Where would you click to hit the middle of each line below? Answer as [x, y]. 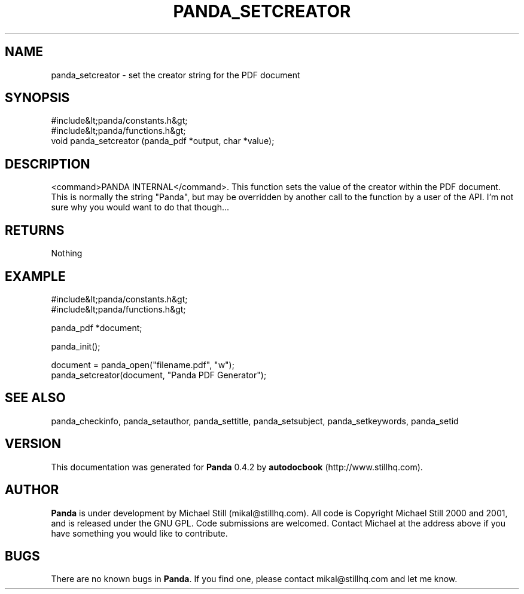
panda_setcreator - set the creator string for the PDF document [176, 75]
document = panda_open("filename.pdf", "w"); [143, 365]
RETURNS [35, 230]
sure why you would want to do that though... [140, 207]
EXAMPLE [35, 276]
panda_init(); [76, 346]
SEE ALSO [35, 398]
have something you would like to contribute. [139, 533]
